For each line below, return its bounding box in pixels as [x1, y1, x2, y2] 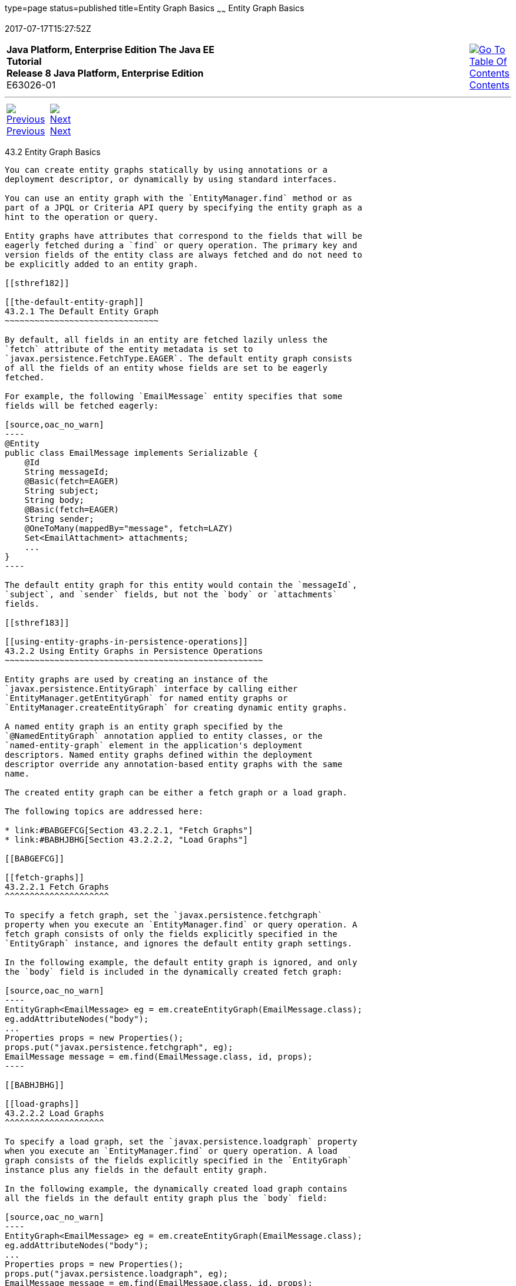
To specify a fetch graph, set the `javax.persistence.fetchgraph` [5, 910, 323, 920]
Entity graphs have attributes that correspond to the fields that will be [5, 231, 362, 241]
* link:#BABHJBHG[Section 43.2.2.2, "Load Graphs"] [5, 834, 249, 844]
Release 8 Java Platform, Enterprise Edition [6, 67, 204, 79]
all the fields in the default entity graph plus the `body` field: [5, 1193, 328, 1203]
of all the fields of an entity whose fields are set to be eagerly [5, 363, 328, 373]
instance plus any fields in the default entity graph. [5, 1165, 268, 1175]
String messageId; [24, 466, 110, 476]
